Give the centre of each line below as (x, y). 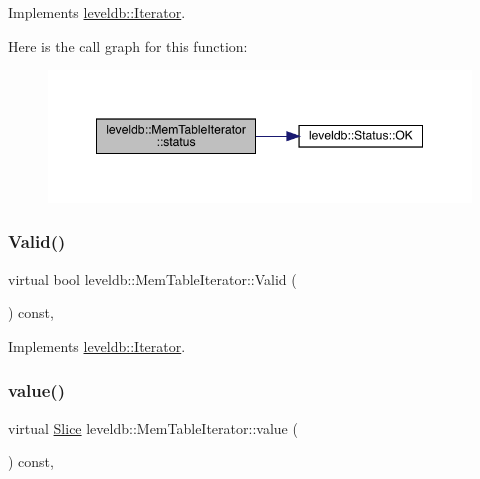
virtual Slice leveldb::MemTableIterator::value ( (153, 427)
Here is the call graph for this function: (128, 45)
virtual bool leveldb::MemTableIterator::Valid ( (152, 278)
